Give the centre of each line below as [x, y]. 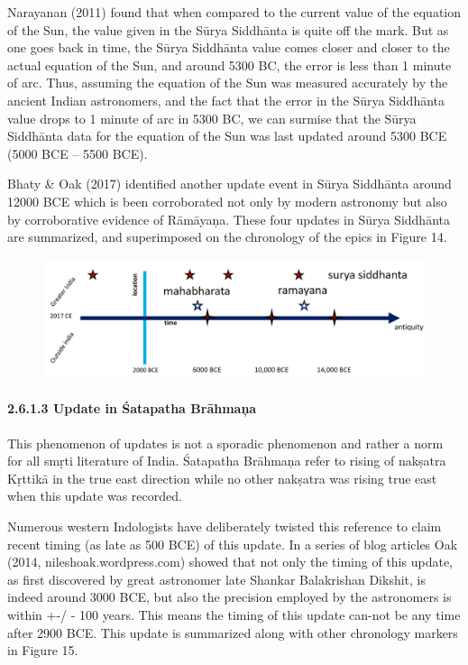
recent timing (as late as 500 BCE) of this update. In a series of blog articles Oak [233, 544]
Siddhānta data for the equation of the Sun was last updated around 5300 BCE [227, 136]
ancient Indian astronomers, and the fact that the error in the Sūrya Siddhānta [226, 100]
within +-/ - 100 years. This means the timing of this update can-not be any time [234, 614]
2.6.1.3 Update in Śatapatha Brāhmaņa [132, 408]
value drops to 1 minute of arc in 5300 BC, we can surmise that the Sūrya [212, 118]
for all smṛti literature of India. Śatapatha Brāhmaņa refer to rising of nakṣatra [227, 461]
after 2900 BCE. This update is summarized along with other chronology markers [233, 632]
